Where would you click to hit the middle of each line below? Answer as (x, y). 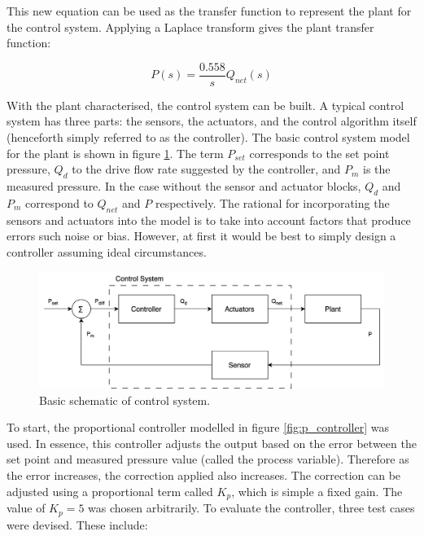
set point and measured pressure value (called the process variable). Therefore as (208, 459)
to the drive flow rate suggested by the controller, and (206, 169)
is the (376, 169)
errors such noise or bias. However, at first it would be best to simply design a (201, 236)
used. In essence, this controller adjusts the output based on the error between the (212, 443)
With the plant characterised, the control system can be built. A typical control (205, 105)
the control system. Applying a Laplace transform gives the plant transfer (190, 26)
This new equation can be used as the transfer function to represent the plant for (209, 11)
